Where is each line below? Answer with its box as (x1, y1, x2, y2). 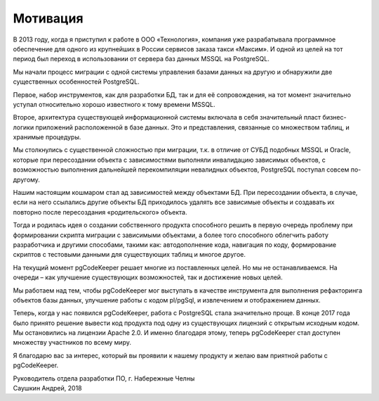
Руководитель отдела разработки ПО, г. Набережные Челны (13, 374, 195, 383)
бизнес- (322, 113, 347, 122)
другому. (13, 175, 40, 184)
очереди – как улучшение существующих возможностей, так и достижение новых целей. (13, 273, 284, 281)
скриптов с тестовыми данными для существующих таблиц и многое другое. (13, 250, 246, 259)
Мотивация (13, 11, 84, 26)
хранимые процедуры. (13, 133, 81, 141)
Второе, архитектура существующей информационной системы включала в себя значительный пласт (13, 113, 321, 122)
